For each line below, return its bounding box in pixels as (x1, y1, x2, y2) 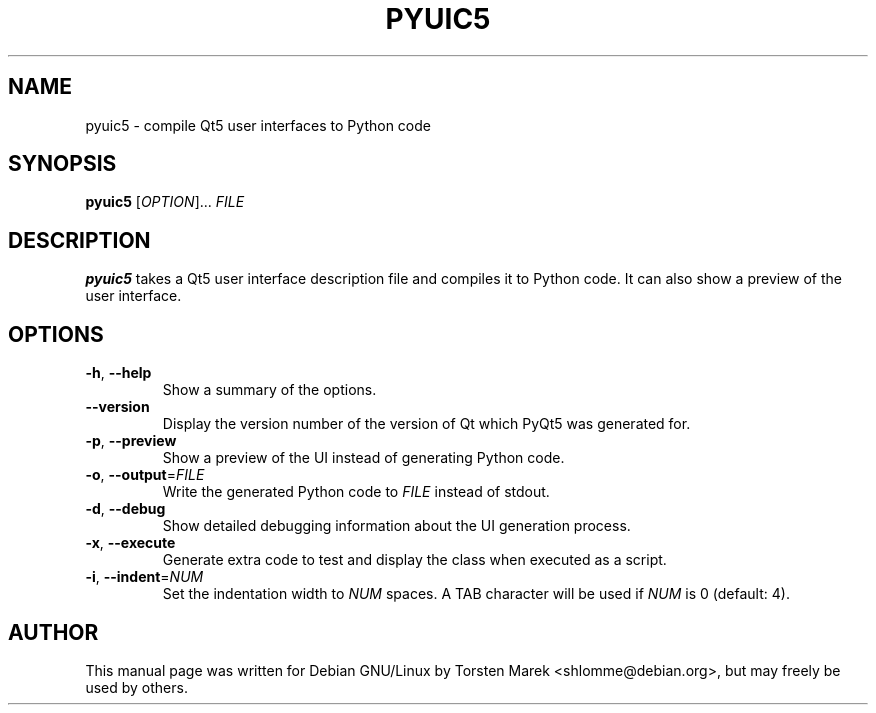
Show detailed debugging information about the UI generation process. (162, 517, 631, 535)
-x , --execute (85, 534, 176, 552)
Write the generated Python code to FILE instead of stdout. (162, 483, 550, 501)
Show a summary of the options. (162, 381, 377, 399)
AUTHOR (8, 619, 99, 645)
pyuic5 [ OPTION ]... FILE (85, 193, 245, 211)
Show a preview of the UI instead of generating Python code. (162, 449, 565, 467)
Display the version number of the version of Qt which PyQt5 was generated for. (162, 415, 691, 433)
